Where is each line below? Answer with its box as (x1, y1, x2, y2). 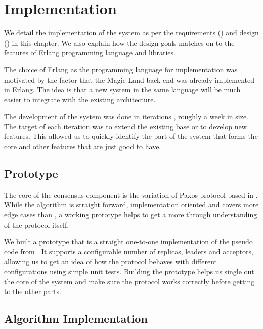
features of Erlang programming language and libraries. (4, 47, 176, 58)
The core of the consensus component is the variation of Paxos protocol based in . (4, 189, 258, 200)
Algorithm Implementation (4, 311, 148, 326)
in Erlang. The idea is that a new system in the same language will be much (4, 84, 241, 95)
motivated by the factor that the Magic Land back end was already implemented (4, 74, 254, 85)
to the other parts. (4, 286, 61, 297)
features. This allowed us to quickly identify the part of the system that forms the (4, 131, 258, 141)
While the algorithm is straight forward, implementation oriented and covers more (4, 199, 259, 210)
